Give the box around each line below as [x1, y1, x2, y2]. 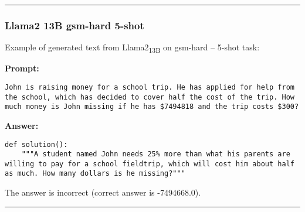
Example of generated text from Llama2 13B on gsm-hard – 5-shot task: [5, 41, 260, 55]
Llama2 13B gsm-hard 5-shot [5, 18, 144, 32]
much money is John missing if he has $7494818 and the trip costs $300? [5, 102, 299, 111]
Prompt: [5, 62, 39, 74]
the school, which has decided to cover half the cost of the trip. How [5, 93, 294, 101]
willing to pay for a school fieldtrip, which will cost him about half [5, 159, 294, 168]
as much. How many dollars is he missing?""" [5, 169, 185, 178]
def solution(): [5, 140, 68, 149]
